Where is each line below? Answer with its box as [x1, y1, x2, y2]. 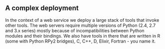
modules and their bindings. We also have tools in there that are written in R [5, 33, 161, 39]
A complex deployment [5, 4, 79, 12]
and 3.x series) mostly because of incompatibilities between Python [5, 27, 145, 34]
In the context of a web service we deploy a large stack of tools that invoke [5, 17, 160, 23]
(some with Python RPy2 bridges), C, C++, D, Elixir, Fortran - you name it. [5, 38, 156, 44]
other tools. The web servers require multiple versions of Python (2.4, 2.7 [5, 22, 156, 28]
